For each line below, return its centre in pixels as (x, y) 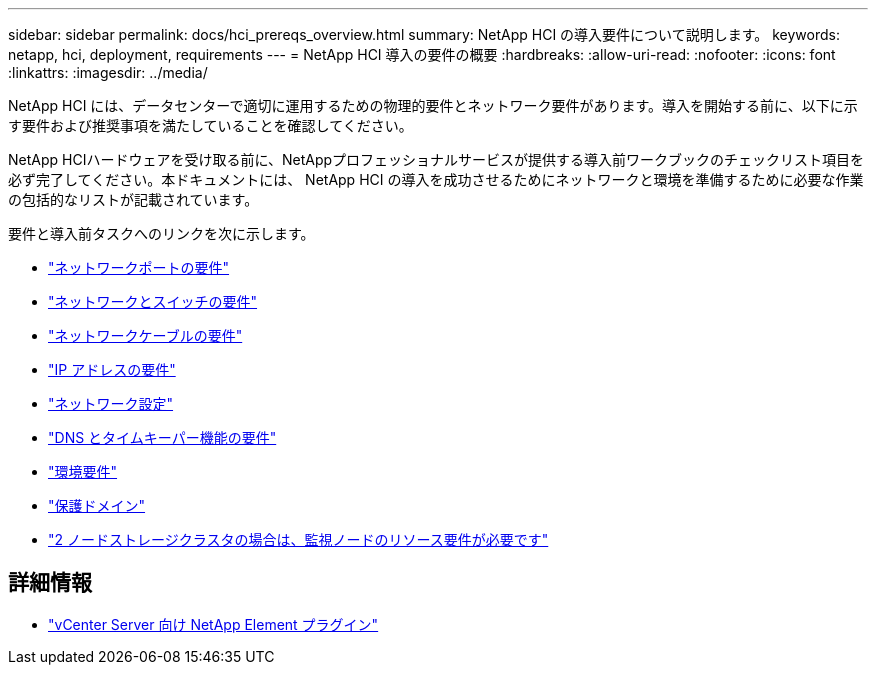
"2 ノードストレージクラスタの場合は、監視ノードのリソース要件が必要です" (298, 539)
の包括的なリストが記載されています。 (133, 199)
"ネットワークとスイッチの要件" (153, 301)
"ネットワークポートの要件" (139, 267)
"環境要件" (83, 471)
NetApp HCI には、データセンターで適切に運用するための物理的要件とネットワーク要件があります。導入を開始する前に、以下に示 (433, 105)
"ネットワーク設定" (111, 403)
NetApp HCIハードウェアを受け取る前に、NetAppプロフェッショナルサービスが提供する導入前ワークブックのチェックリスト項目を (436, 159)
